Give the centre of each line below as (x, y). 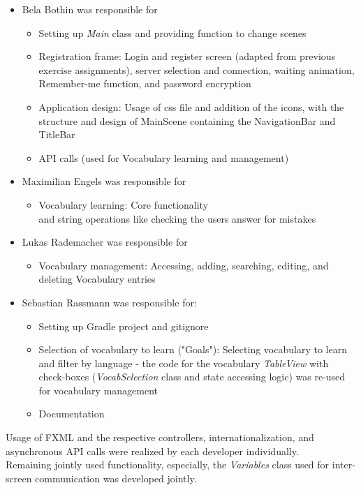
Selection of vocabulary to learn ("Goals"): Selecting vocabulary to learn (193, 349)
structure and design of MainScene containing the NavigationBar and (187, 120)
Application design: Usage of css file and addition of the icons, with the (191, 106)
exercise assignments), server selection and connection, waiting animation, (197, 69)
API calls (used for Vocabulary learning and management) (164, 157)
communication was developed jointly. (116, 478)
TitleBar (57, 134)
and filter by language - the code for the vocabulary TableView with (184, 363)
